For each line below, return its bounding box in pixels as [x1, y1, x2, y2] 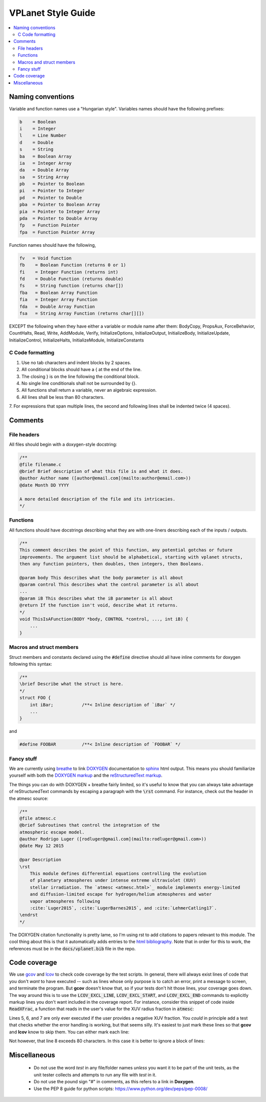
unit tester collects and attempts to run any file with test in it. [33, 1071, 157, 1078]
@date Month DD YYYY [19, 482, 69, 488]
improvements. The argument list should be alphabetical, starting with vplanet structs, [19, 554, 243, 560]
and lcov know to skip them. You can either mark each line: [9, 1029, 130, 1035]
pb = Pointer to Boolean [19, 181, 85, 187]
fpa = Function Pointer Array [19, 229, 96, 235]
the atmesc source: [9, 795, 49, 801]
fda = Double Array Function [19, 304, 96, 309]
